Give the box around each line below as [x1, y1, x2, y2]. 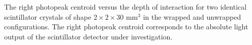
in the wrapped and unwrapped [143, 11, 241, 22]
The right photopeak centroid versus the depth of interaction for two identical [4, 2, 247, 12]
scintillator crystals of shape [4, 11, 91, 22]
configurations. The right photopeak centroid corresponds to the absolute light [4, 21, 248, 32]
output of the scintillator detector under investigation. [4, 31, 173, 41]
